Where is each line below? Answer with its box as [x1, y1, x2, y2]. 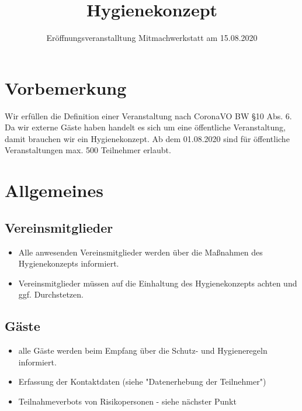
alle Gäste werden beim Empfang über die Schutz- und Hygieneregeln [18, 344, 268, 357]
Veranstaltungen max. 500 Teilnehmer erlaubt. [5, 144, 171, 156]
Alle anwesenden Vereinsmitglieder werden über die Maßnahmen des [18, 246, 263, 258]
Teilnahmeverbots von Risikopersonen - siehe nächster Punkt [18, 395, 237, 407]
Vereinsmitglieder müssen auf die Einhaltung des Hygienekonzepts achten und [18, 277, 297, 289]
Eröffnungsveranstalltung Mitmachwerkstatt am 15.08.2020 [46, 32, 258, 44]
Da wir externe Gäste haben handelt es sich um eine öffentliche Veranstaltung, [5, 121, 286, 133]
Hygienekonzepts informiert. [18, 257, 119, 270]
